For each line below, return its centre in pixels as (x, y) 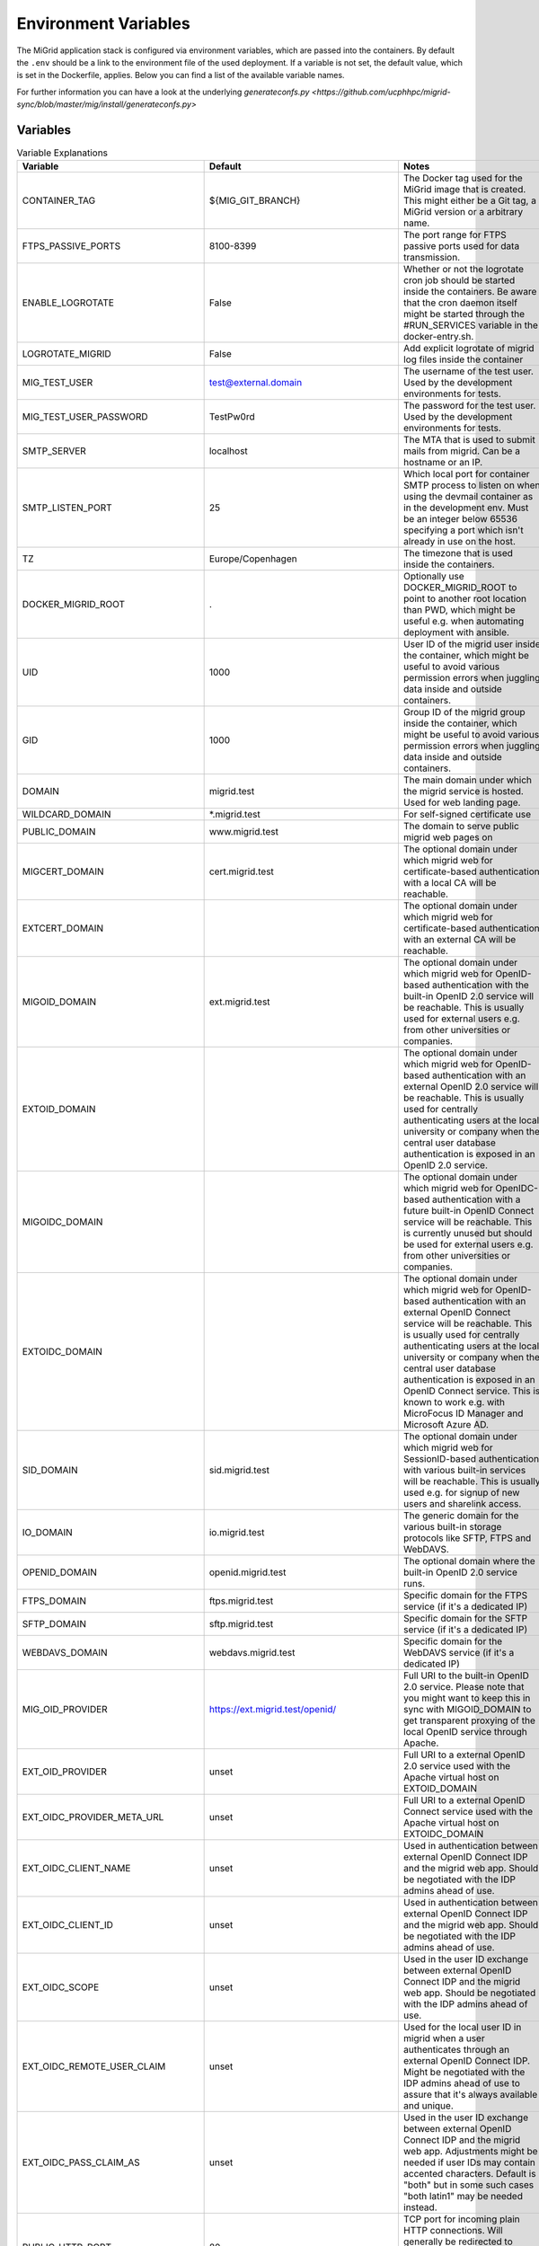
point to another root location (465, 599)
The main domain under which (468, 780)
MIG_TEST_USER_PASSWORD (85, 417)
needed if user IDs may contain (469, 2162)
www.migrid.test (243, 832)
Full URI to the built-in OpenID (466, 1676)
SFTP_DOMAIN (54, 1624)
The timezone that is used (458, 553)
